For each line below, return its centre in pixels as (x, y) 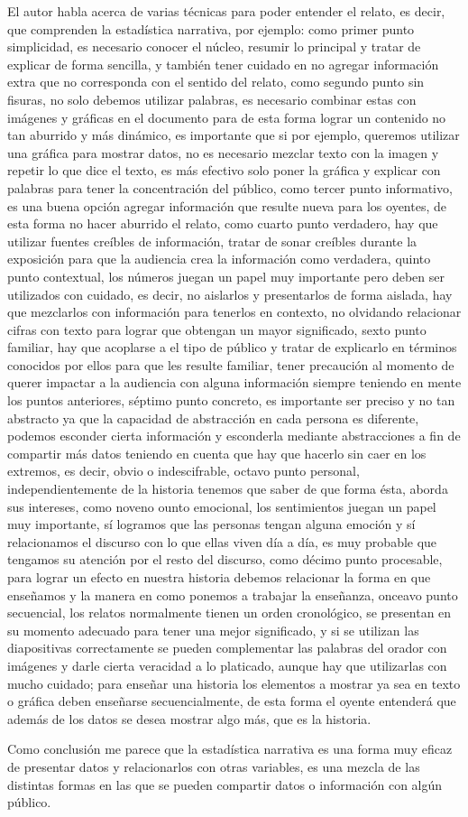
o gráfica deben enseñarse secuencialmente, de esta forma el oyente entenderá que (232, 701)
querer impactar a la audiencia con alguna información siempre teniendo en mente (234, 382)
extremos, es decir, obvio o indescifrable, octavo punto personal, (184, 471)
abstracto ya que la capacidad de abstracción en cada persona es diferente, (213, 418)
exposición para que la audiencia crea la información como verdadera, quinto (219, 259)
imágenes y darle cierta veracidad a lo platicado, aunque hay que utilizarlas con (227, 665)
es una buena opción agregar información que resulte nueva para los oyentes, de (227, 205)
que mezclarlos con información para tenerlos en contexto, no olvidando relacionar (234, 312)
